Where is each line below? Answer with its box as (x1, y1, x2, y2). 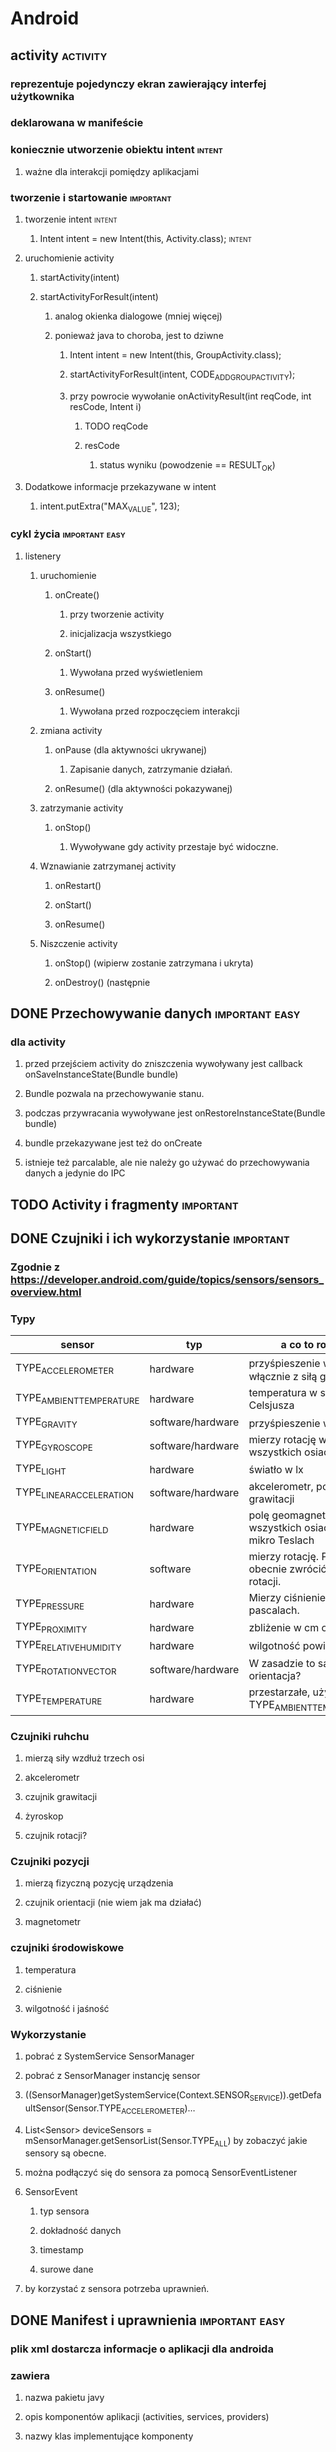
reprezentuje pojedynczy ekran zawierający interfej (10, 77, 267, 91)
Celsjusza (248, 1398, 295, 1412)
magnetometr (24, 1916, 82, 1928)
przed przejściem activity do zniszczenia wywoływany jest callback (24, 1058, 303, 1070)
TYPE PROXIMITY (15, 1620, 88, 1636)
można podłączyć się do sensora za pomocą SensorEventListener (24, 2167, 298, 2179)
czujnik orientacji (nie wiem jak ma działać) (24, 1897, 202, 1909)
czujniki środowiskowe (10, 1941, 125, 1955)
